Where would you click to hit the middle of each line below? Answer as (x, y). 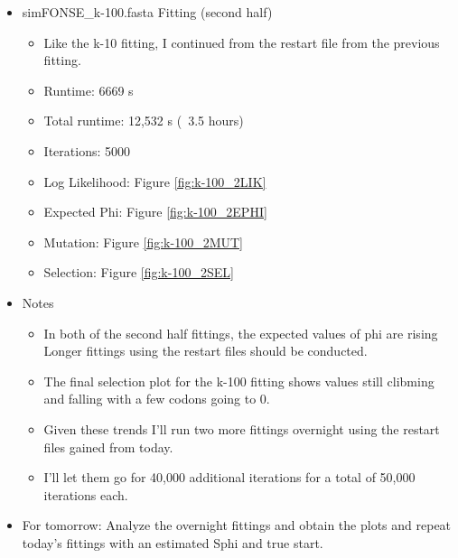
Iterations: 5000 (87, 150)
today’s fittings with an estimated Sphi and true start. (173, 542)
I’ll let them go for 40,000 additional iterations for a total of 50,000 (229, 477)
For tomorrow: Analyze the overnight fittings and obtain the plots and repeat (237, 525)
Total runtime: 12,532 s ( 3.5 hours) (144, 121)
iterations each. (86, 494)
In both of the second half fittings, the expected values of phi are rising (241, 333)
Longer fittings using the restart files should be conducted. (206, 351)
